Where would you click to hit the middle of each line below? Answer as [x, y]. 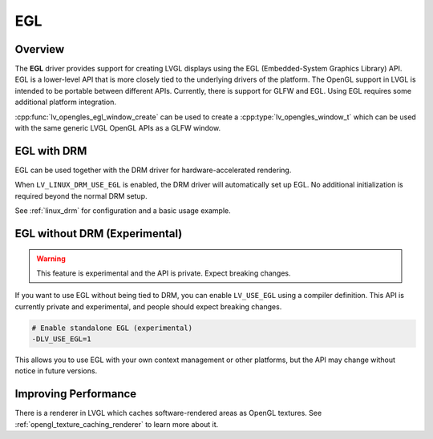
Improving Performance [76, 394]
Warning [51, 258]
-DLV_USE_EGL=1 [61, 339]
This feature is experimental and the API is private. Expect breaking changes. [164, 273]
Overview [40, 49]
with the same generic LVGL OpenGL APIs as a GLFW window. [117, 128]
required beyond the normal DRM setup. [81, 195]
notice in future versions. [56, 371]
